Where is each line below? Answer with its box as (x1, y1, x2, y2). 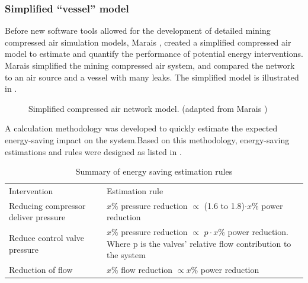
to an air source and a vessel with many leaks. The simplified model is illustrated (5, 70, 299, 83)
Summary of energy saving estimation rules (75, 165, 233, 178)
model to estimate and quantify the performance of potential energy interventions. (5, 47, 303, 60)
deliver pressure (9, 211, 66, 223)
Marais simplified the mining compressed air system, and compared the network (5, 59, 295, 71)
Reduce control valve (9, 231, 84, 244)
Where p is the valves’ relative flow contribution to (106, 237, 291, 249)
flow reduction (121, 263, 173, 276)
